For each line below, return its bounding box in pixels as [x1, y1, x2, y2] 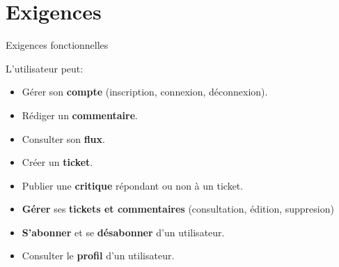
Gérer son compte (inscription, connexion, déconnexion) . [22, 84, 268, 99]
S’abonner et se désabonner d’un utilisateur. [22, 224, 225, 239]
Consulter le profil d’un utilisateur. [22, 248, 175, 263]
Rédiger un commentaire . [22, 107, 138, 122]
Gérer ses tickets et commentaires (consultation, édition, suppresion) [22, 201, 334, 216]
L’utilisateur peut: [6, 61, 84, 75]
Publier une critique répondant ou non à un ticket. [22, 178, 244, 192]
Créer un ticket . [22, 155, 93, 169]
